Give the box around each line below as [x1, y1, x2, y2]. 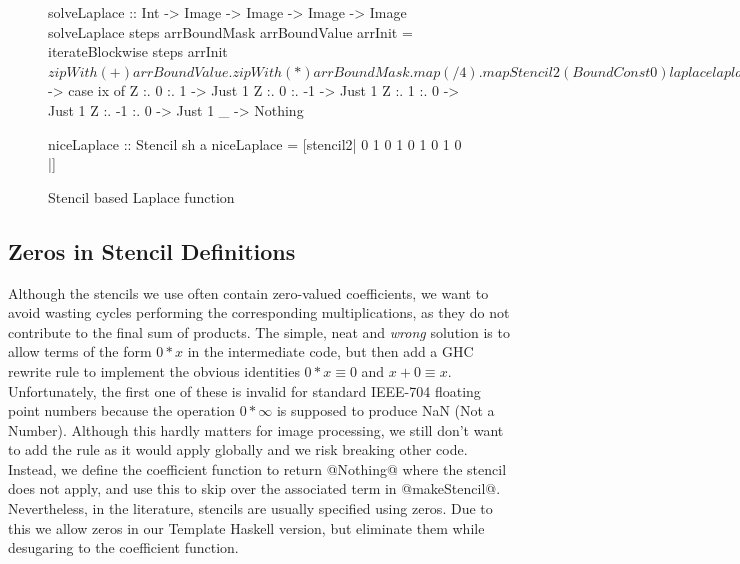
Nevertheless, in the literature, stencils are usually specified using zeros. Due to [8, 498, 493, 519]
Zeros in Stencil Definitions [8, 235, 296, 266]
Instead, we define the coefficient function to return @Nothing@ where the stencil [8, 458, 507, 479]
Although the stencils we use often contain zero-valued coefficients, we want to [8, 282, 489, 303]
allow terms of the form [8, 341, 152, 362]
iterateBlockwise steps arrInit [48, 41, 228, 62]
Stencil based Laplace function [48, 186, 235, 207]
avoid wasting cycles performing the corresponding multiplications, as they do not [8, 302, 510, 323]
